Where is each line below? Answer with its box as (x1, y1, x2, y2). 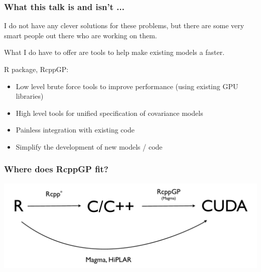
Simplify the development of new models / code (16, 141, 163, 152)
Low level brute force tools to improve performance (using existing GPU (16, 81, 238, 91)
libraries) (16, 91, 44, 101)
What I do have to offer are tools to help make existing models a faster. (4, 47, 225, 57)
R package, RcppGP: (4, 64, 69, 74)
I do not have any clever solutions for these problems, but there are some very (4, 20, 244, 31)
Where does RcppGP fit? (4, 163, 108, 175)
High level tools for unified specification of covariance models (16, 107, 203, 118)
